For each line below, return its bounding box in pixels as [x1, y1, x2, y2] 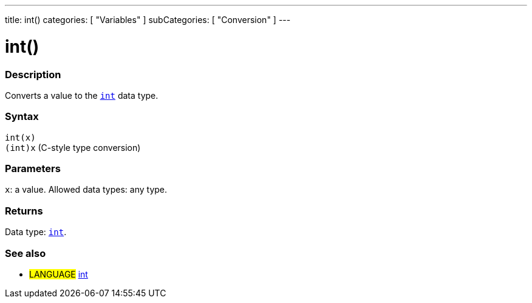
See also [5, 247, 46, 259]
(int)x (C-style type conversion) [5, 142, 141, 153]
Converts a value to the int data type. [5, 90, 159, 101]
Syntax [5, 110, 39, 123]
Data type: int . [5, 227, 67, 238]
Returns [5, 204, 43, 217]
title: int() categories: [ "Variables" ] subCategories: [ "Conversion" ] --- [5, 15, 291, 25]
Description [5, 68, 61, 81]
